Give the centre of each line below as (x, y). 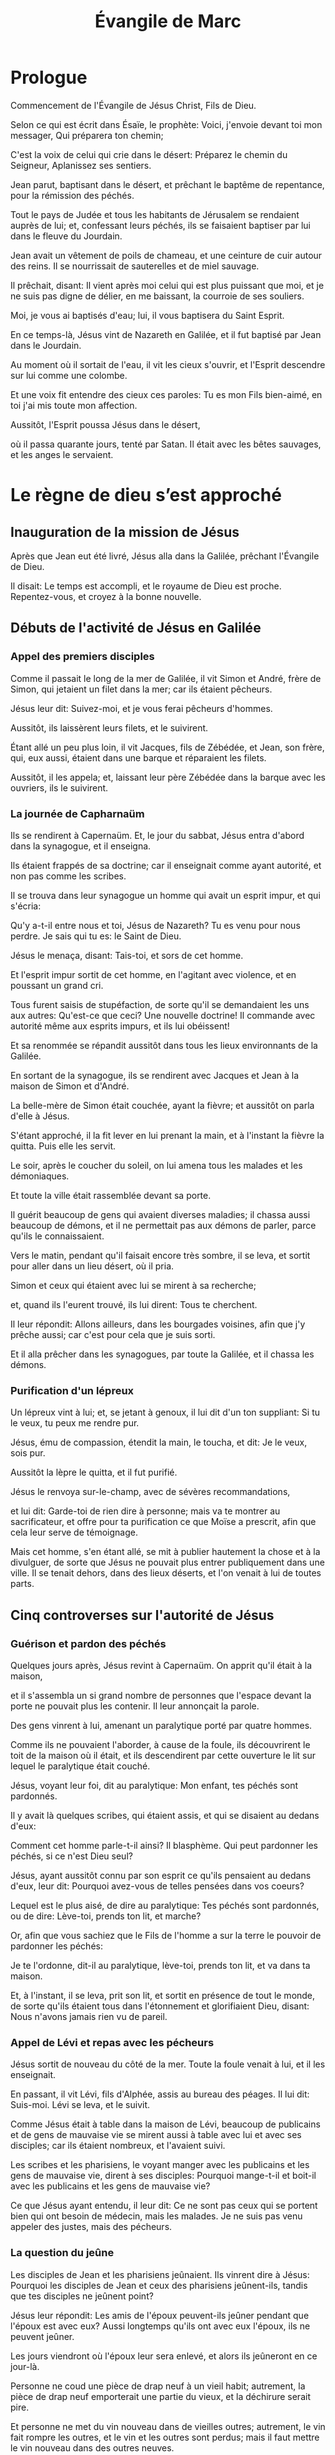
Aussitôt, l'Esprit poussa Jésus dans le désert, (105, 424)
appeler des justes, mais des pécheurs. (91, 2227)
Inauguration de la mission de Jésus (125, 531)
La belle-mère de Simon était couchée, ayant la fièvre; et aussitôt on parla (162, 1105)
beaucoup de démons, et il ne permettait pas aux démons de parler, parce (163, 1225)
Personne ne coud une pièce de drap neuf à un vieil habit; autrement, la (158, 2386)
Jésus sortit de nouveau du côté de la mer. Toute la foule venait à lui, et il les (168, 2064)
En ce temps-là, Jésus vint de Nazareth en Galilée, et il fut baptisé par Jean (166, 334)
